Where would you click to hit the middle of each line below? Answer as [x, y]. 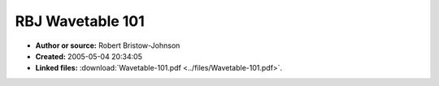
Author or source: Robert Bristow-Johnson [108, 45]
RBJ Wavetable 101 [80, 21]
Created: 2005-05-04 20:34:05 [89, 56]
